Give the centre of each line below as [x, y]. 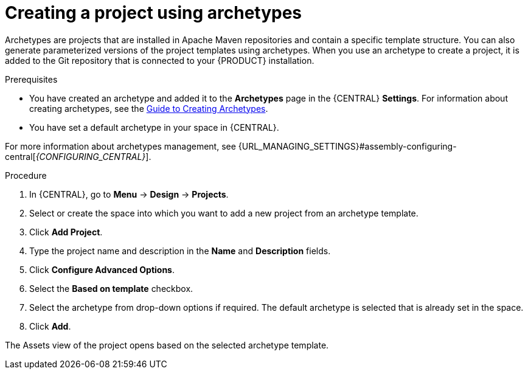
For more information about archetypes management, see [120, 146]
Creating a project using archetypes [154, 13]
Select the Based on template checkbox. [111, 288]
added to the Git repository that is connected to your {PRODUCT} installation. [160, 60]
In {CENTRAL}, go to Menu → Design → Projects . [129, 194]
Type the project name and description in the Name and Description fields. [180, 251]
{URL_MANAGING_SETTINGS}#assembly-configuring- [347, 146]
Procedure [26, 175]
